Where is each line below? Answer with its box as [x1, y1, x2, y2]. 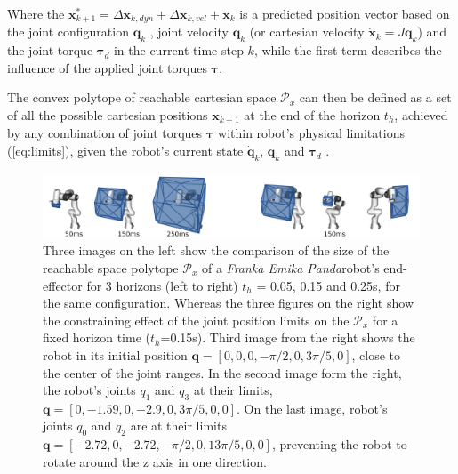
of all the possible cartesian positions [7, 106, 208, 125]
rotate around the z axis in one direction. [43, 452, 267, 470]
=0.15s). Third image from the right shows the [160, 328, 415, 347]
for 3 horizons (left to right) [86, 276, 238, 294]
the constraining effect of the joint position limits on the [43, 310, 350, 329]
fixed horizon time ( [43, 328, 150, 347]
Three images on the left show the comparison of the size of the [43, 241, 390, 260]
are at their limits [130, 416, 227, 435]
